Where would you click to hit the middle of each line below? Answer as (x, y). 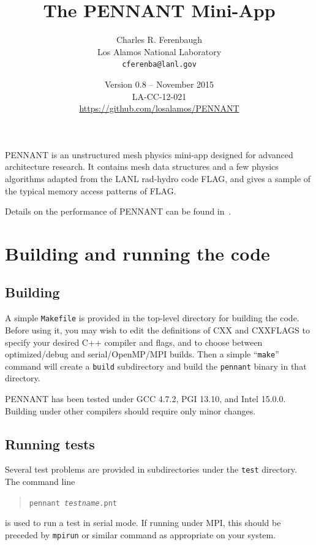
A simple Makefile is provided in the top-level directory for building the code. (152, 318)
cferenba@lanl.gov (159, 65)
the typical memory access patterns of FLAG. (91, 190)
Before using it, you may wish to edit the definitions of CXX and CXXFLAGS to (157, 330)
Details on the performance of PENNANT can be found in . (118, 211)
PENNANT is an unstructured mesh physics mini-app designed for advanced (149, 154)
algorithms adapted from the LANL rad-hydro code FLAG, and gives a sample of (158, 178)
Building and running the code (137, 253)
